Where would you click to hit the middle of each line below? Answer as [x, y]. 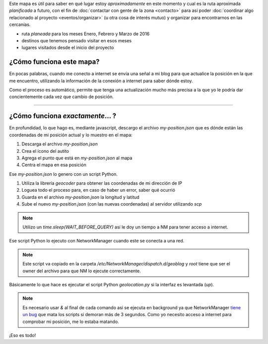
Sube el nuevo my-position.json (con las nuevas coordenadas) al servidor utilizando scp [112, 204]
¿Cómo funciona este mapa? [54, 62]
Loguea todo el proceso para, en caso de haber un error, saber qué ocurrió [99, 190]
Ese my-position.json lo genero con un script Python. [63, 174]
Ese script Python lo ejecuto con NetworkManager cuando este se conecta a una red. [97, 241]
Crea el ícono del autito [45, 151]
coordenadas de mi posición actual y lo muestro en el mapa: [71, 135]
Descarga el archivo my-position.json [60, 144]
